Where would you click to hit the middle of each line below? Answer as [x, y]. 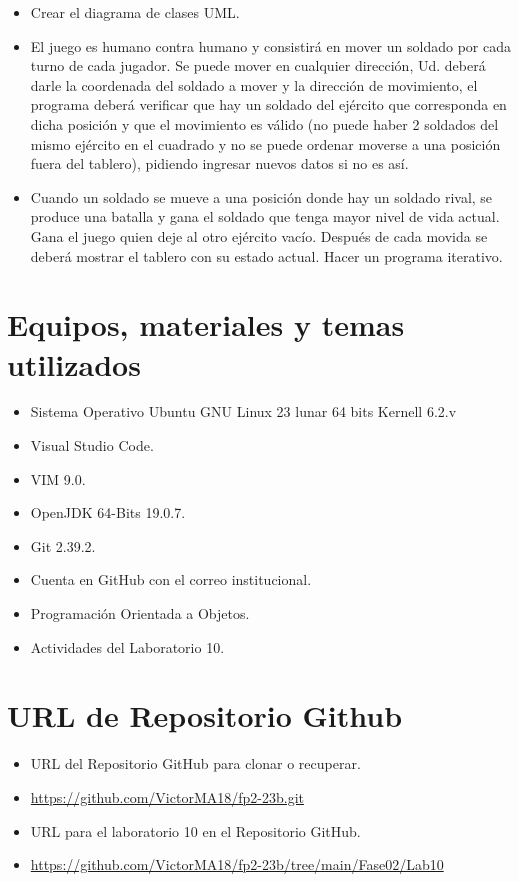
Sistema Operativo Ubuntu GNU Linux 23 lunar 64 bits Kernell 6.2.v [243, 411]
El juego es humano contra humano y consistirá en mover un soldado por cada [270, 45]
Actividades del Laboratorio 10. [127, 646]
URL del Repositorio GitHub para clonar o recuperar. [195, 763]
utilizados [74, 363]
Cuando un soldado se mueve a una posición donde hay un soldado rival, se [261, 196]
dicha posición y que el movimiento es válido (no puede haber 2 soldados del [264, 123]
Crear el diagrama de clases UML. [135, 12]
